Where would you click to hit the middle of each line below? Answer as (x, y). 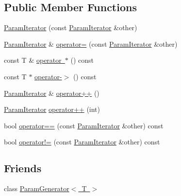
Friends (23, 168)
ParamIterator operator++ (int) (52, 109)
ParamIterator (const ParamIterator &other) (71, 27)
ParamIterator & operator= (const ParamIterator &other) (91, 44)
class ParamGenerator (37, 188)
